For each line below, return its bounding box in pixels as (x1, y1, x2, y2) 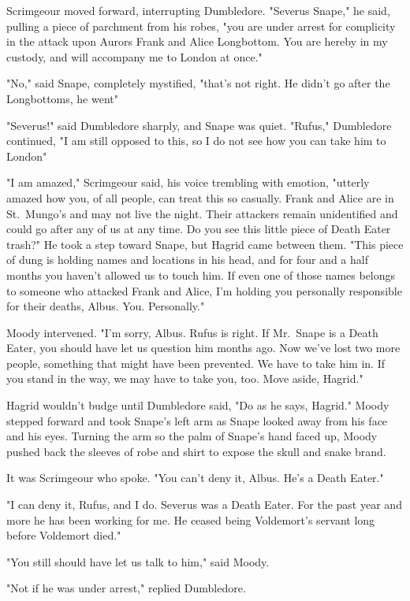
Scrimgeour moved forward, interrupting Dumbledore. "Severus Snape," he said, (6, 2, 390, 18)
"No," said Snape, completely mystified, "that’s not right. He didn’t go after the (6, 75, 390, 91)
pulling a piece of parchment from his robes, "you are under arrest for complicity (6, 17, 396, 34)
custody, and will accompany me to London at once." (6, 48, 263, 65)
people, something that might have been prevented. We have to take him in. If (6, 354, 385, 371)
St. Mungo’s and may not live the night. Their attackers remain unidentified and (6, 205, 398, 221)
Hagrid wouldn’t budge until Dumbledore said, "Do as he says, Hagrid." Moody (6, 397, 389, 414)
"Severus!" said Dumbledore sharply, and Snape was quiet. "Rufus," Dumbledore (6, 117, 392, 133)
